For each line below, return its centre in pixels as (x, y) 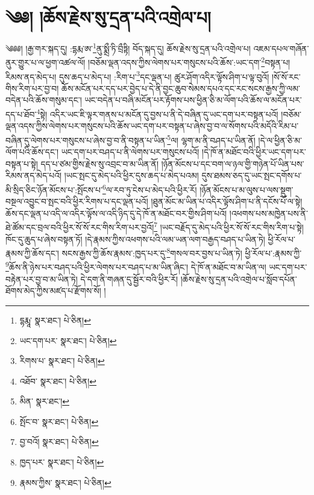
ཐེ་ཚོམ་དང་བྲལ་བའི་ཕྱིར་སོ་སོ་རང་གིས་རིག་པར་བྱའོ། (80, 227)
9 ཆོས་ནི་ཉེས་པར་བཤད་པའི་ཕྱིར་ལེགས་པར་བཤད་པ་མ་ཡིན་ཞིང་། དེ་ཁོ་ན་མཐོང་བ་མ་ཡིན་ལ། (136, 266)
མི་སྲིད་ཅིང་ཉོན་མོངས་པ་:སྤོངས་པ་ (54, 189)
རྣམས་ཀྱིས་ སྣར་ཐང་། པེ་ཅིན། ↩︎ (65, 482)
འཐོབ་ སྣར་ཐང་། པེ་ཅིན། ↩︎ (58, 381)
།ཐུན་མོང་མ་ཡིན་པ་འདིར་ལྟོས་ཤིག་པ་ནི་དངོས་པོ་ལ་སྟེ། (227, 201)
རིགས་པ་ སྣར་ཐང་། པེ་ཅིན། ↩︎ (62, 361)
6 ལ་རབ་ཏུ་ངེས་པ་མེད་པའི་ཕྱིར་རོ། (149, 188)
